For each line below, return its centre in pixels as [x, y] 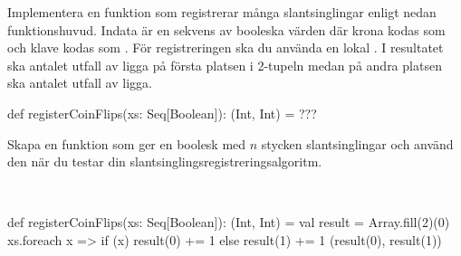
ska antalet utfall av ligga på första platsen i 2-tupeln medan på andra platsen [225, 65]
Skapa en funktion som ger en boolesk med [127, 143]
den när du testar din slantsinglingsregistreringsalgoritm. [165, 161]
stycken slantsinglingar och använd [357, 143]
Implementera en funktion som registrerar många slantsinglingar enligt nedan [222, 11]
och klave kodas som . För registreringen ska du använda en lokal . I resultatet [226, 47]
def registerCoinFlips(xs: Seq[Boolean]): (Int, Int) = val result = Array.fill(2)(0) [229, 222]
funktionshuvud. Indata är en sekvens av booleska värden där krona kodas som [226, 29]
